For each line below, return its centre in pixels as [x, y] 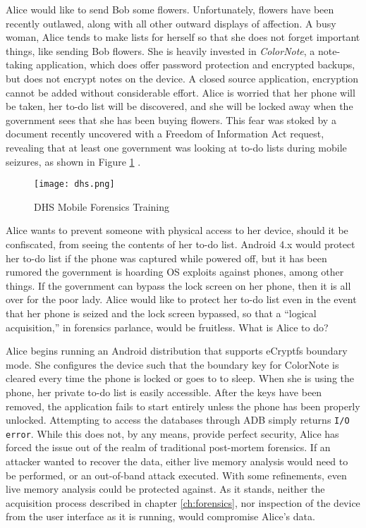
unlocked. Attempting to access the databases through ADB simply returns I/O [178, 420]
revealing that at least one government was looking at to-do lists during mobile [176, 147]
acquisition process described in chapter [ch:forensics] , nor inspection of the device [183, 502]
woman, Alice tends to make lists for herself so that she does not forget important [183, 37]
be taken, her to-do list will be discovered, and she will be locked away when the [179, 106]
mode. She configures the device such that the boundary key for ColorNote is [172, 364]
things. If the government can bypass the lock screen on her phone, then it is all [178, 285]
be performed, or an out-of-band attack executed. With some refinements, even [176, 475]
